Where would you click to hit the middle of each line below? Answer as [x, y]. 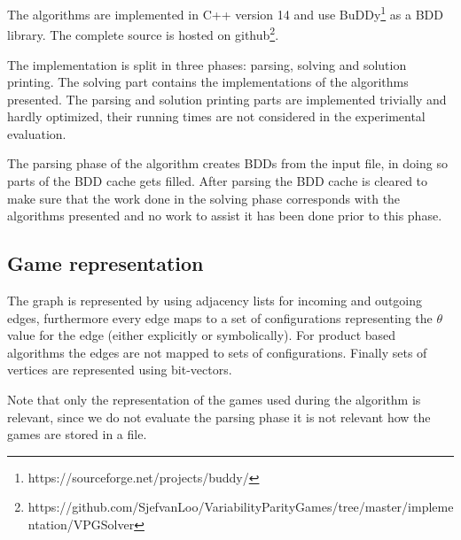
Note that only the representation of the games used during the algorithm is [214, 400]
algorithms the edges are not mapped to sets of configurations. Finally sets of [217, 352]
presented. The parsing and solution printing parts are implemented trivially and [227, 99]
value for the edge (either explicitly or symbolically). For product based [202, 335]
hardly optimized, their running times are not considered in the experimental [216, 116]
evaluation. [37, 133]
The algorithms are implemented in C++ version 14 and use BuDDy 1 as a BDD [225, 13]
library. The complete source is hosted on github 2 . [143, 33]
